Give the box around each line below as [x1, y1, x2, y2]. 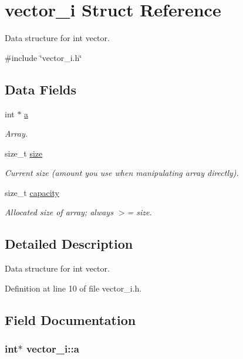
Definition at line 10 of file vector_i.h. [5, 282, 142, 294]
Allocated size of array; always [5, 206, 113, 218]
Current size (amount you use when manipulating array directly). [5, 167, 239, 179]
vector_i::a [26, 341, 79, 356]
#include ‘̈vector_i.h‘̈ [5, 51, 82, 63]
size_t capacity [5, 186, 60, 198]
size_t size [5, 147, 43, 159]
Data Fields [5, 80, 77, 98]
